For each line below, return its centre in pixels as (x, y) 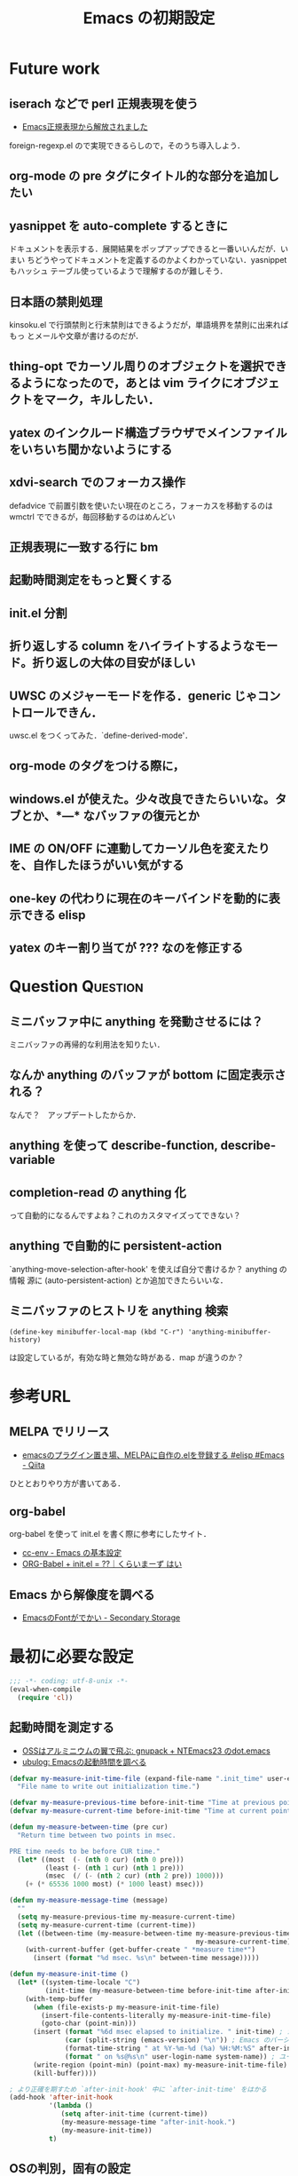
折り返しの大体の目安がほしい (114, 663)
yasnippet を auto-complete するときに (119, 226)
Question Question (76, 987)
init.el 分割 (39, 613)
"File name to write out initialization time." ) (109, 1787)
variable (32, 1160)
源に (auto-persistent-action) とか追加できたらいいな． (127, 1280)
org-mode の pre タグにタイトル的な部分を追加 (138, 176)
